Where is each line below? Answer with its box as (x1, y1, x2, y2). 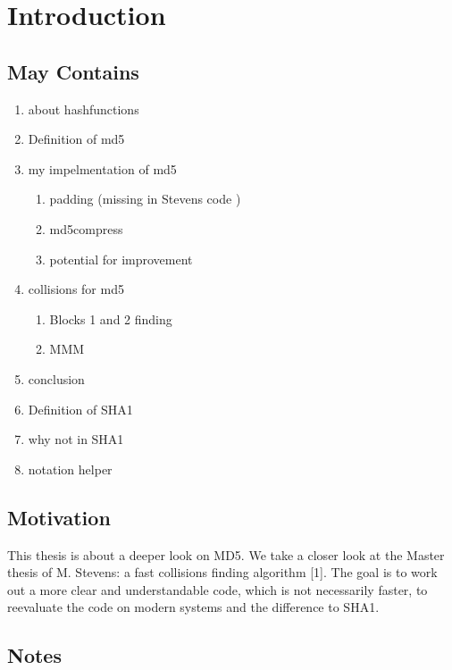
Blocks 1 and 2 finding (49, 309, 172, 328)
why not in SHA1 (28, 430, 124, 448)
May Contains (7, 57, 139, 85)
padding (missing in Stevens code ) (49, 189, 241, 208)
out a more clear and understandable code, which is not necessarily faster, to (7, 580, 428, 599)
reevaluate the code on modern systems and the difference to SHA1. (7, 598, 380, 616)
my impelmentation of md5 (28, 159, 177, 178)
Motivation (7, 503, 111, 531)
